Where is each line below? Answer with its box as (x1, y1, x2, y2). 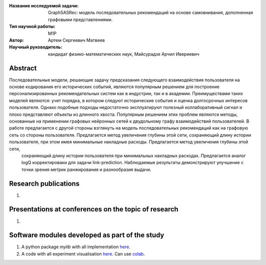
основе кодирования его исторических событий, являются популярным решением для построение (9, 84, 220, 90)
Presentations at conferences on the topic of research (9, 205, 179, 214)
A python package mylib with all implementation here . (21, 244, 131, 250)
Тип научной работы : (9, 24, 56, 30)
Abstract (9, 64, 37, 72)
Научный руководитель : (9, 44, 63, 50)
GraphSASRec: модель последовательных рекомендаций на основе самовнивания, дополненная (48, 10, 253, 16)
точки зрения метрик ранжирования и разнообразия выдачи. (21, 166, 152, 172)
